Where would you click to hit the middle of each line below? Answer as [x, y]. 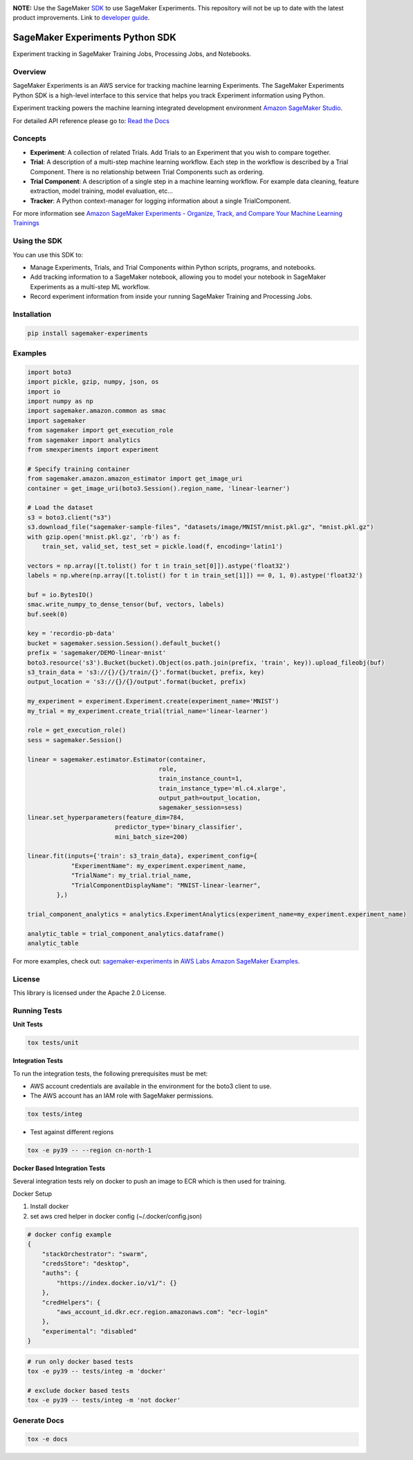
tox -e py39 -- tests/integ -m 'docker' [97, 1371]
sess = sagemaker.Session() [75, 740]
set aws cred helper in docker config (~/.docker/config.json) [116, 1216]
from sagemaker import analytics [84, 440]
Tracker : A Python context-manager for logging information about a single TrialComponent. [160, 201]
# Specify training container [79, 469]
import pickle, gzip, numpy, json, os [93, 382]
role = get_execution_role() [77, 730]
